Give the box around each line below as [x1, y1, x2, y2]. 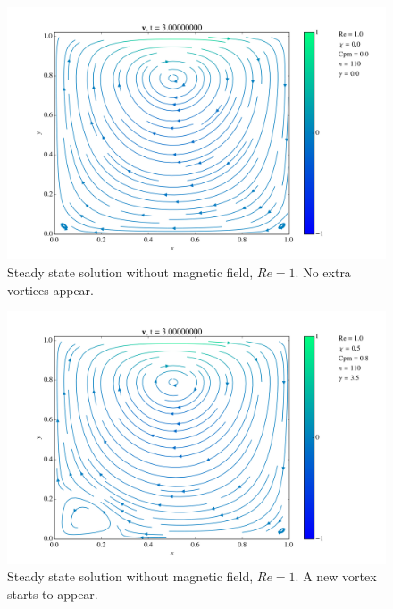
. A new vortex [295, 567, 377, 586]
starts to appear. [7, 584, 98, 603]
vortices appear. [7, 280, 94, 299]
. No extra [295, 262, 351, 281]
